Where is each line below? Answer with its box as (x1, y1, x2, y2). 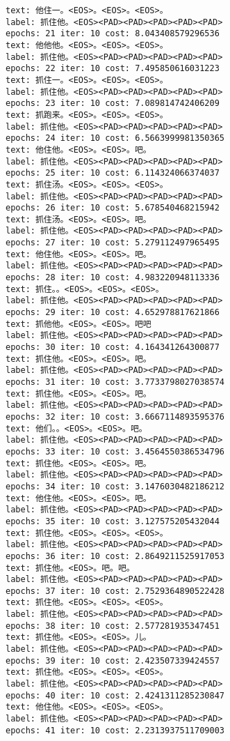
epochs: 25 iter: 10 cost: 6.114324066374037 (6, 168, 220, 178)
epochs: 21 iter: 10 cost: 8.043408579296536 (6, 29, 220, 39)
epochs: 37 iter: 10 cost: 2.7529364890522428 (6, 586, 224, 596)
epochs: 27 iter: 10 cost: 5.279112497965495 (6, 238, 220, 248)
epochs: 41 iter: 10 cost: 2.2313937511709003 (6, 725, 224, 735)
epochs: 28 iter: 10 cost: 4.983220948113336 (6, 273, 220, 283)
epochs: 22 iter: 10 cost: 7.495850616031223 (6, 63, 220, 74)
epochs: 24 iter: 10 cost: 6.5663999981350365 (6, 133, 224, 144)
